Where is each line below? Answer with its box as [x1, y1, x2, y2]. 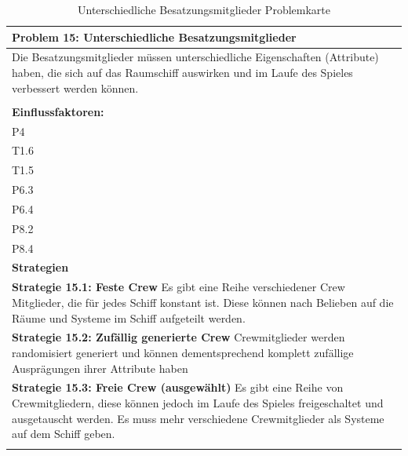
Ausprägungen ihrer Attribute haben [12, 359, 188, 376]
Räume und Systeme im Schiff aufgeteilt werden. [12, 309, 246, 326]
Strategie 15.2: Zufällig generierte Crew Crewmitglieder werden [12, 329, 345, 345]
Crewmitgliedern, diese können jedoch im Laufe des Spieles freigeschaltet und [12, 394, 384, 410]
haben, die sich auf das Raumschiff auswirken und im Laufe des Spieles [12, 64, 353, 81]
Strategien [12, 259, 69, 275]
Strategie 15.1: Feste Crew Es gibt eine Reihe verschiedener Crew [12, 279, 345, 295]
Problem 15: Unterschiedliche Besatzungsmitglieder [12, 28, 297, 45]
